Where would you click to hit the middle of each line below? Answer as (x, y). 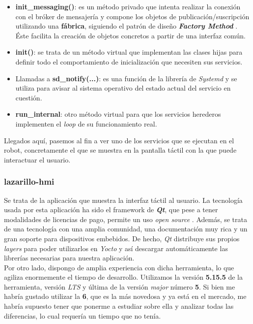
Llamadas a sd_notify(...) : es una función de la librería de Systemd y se (126, 78)
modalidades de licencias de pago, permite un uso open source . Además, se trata (126, 219)
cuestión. (29, 97)
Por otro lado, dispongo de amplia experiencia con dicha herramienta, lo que (119, 267)
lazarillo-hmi (29, 181)
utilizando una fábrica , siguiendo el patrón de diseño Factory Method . (126, 26)
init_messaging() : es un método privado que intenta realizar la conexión (128, 6)
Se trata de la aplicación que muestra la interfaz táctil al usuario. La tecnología (123, 200)
